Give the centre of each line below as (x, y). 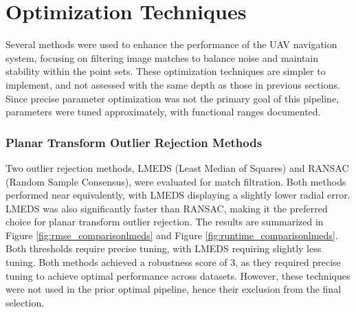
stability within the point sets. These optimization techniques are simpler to (166, 71)
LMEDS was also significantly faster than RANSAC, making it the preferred (167, 208)
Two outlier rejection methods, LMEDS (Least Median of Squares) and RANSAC (177, 167)
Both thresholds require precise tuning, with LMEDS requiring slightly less (164, 248)
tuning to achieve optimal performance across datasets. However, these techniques (178, 275)
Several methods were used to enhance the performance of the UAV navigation (171, 44)
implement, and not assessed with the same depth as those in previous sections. (173, 84)
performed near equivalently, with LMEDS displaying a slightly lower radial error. (178, 195)
